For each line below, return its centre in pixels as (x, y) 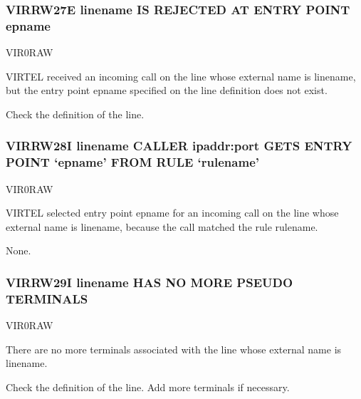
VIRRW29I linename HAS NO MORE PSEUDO (150, 282)
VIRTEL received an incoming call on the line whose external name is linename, (181, 76)
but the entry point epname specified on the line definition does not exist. (167, 90)
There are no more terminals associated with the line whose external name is (174, 349)
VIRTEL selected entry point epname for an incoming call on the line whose (172, 213)
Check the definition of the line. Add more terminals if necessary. (148, 387)
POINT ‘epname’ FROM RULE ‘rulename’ (132, 162)
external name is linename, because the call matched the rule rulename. (162, 226)
